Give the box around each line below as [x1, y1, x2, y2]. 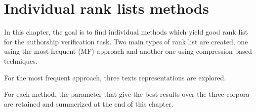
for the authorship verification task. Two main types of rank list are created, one [4, 36, 248, 46]
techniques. [4, 55, 38, 66]
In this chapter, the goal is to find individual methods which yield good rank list [4, 27, 248, 37]
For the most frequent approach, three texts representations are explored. [4, 72, 226, 82]
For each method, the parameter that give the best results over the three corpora [4, 89, 250, 99]
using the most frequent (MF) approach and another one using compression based [4, 46, 252, 56]
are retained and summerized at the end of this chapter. [4, 98, 173, 109]
